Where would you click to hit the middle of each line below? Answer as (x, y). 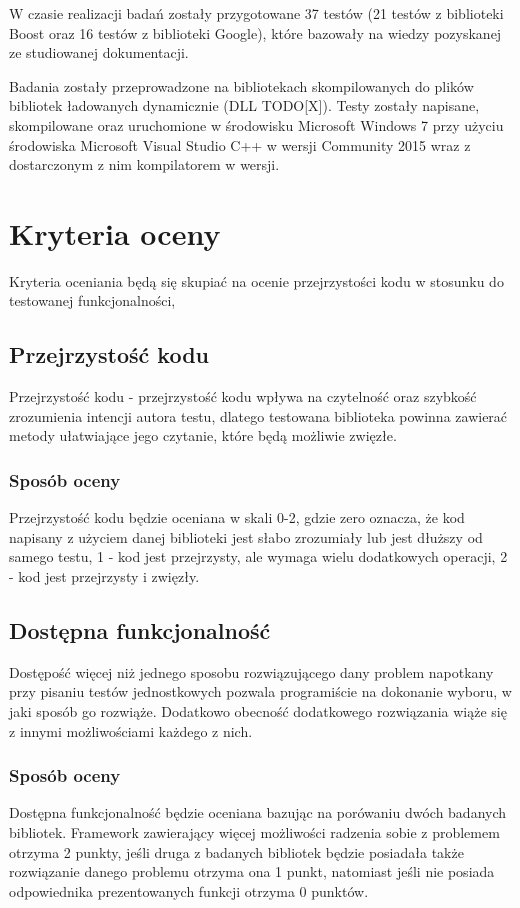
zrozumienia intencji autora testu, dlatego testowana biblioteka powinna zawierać (258, 415)
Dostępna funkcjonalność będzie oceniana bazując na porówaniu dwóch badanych (258, 812)
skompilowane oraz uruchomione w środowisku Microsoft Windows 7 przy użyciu (256, 124)
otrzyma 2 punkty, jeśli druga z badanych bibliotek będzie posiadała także (236, 851)
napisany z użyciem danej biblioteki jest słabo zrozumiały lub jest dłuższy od (246, 536)
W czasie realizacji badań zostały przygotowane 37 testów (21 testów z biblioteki (256, 13)
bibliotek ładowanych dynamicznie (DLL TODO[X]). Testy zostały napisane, (244, 105)
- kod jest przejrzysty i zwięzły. (104, 576)
